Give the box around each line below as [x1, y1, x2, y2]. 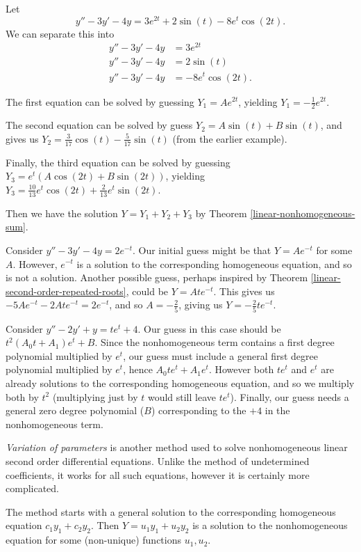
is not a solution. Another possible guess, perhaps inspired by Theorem [6, 270, 308, 285]
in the [265, 403, 290, 418]
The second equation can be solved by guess [6, 118, 193, 132]
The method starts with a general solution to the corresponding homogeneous [6, 504, 336, 519]
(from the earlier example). [172, 131, 287, 145]
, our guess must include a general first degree [123, 348, 318, 363]
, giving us [178, 297, 223, 312]
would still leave [147, 389, 216, 404]
